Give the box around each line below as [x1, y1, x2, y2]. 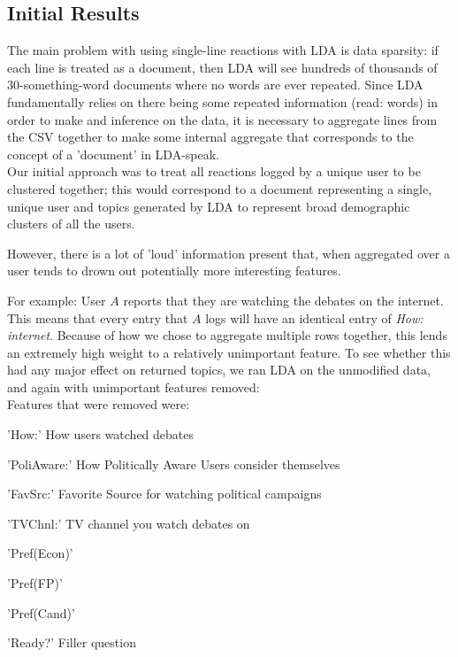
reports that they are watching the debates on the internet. [123, 290, 444, 309]
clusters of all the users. [7, 214, 135, 233]
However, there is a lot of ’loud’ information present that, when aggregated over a [7, 243, 450, 262]
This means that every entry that [7, 308, 188, 327]
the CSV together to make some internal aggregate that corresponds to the [7, 128, 414, 146]
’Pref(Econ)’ [7, 544, 73, 562]
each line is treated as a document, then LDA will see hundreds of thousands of [7, 58, 438, 76]
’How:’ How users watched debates [7, 425, 195, 444]
